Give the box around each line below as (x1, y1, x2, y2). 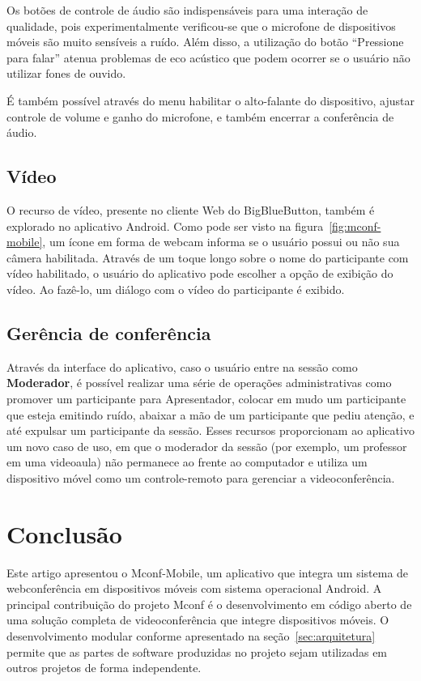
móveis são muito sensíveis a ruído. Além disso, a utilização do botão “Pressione (6, 33, 404, 50)
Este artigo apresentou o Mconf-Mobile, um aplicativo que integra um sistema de (6, 564, 409, 581)
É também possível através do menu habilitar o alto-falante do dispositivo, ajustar (6, 92, 415, 109)
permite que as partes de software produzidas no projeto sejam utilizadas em (6, 643, 388, 660)
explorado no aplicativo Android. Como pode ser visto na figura (6, 217, 324, 234)
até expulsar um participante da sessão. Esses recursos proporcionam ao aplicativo (6, 422, 415, 439)
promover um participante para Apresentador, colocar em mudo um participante (6, 389, 406, 406)
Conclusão (6, 517, 122, 550)
